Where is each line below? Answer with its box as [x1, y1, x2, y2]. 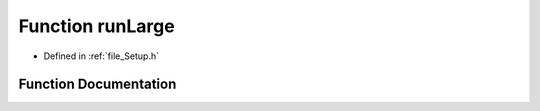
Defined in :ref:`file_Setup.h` [43, 50, 160, 62]
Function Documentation [18, 76, 177, 93]
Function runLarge [18, 15, 175, 37]
